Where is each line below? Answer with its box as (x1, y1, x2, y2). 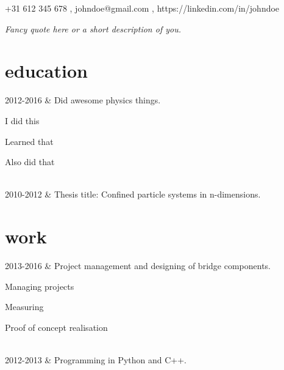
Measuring (5, 300, 44, 313)
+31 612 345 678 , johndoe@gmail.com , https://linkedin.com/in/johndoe (5, 2, 280, 14)
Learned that (5, 135, 54, 147)
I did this (5, 114, 40, 127)
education (5, 58, 88, 83)
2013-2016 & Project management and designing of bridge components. (5, 259, 271, 272)
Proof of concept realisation (5, 320, 108, 333)
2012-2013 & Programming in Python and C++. (5, 353, 187, 366)
